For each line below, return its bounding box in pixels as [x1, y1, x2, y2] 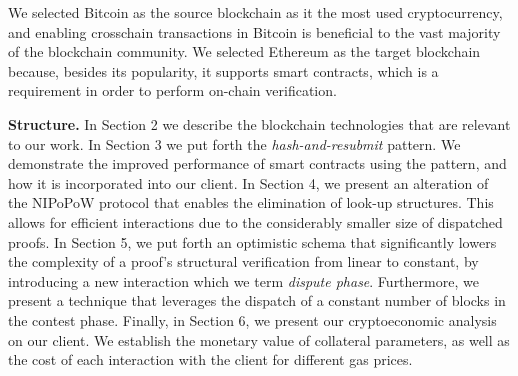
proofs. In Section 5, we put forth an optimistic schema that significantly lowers [8, 231, 497, 252]
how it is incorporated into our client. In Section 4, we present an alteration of [8, 172, 489, 193]
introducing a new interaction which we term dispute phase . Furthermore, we [8, 270, 479, 291]
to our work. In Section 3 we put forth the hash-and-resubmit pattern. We [8, 133, 461, 154]
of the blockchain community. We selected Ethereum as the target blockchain [8, 41, 481, 62]
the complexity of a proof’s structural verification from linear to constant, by [8, 251, 479, 272]
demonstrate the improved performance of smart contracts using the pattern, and [8, 153, 507, 174]
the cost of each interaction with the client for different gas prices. [8, 349, 413, 370]
